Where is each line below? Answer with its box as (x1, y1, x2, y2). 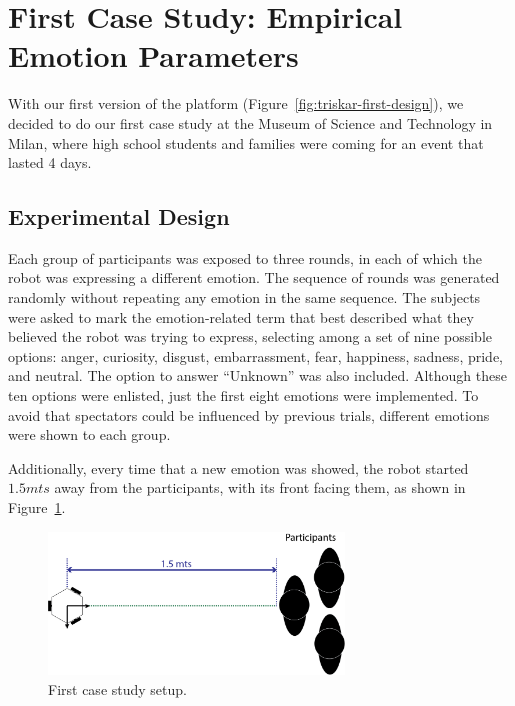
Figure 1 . (8, 497, 66, 518)
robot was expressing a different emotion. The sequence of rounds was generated (8, 267, 500, 288)
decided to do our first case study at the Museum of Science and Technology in (8, 112, 493, 133)
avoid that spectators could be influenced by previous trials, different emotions (8, 404, 490, 425)
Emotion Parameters (8, 35, 299, 76)
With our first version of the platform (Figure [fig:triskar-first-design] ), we (8, 93, 464, 114)
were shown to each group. (8, 424, 171, 445)
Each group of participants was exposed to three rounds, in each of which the (8, 247, 482, 268)
